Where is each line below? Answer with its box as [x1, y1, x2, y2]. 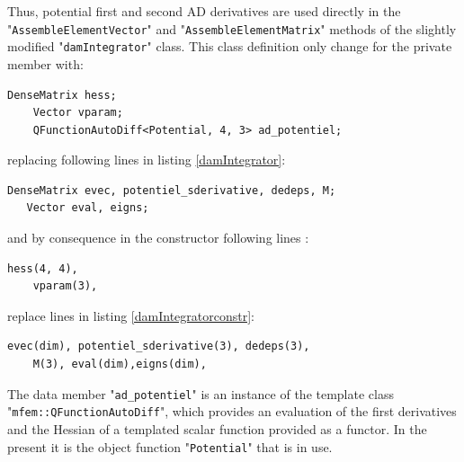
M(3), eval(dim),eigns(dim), [32, 358, 207, 371]
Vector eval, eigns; [26, 201, 149, 215]
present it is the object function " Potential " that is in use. [7, 437, 333, 456]
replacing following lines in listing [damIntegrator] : [7, 150, 286, 169]
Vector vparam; [32, 106, 123, 120]
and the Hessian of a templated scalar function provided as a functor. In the [7, 419, 427, 438]
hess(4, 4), [7, 262, 78, 275]
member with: [7, 54, 84, 73]
